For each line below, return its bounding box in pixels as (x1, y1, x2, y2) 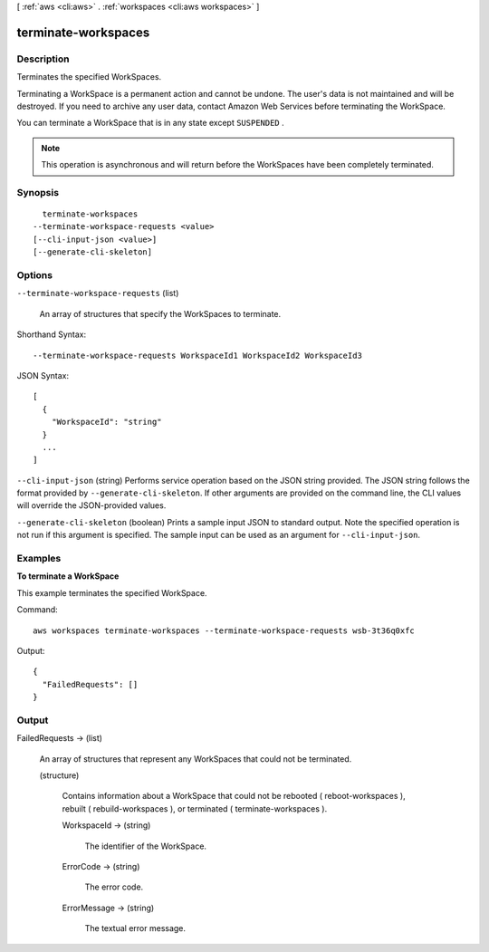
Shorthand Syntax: (16, 329, 86, 340)
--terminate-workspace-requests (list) (16, 288, 179, 299)
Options (16, 269, 53, 281)
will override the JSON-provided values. (16, 500, 167, 511)
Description (16, 53, 70, 65)
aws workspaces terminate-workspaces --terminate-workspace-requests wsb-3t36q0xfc (33, 625, 416, 636)
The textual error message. (84, 923, 186, 934)
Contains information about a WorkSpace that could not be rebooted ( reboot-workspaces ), (62, 791, 407, 802)
